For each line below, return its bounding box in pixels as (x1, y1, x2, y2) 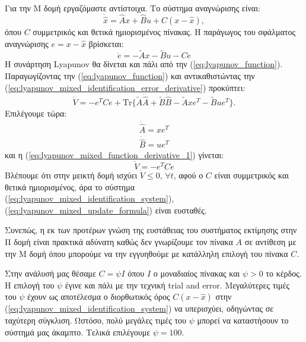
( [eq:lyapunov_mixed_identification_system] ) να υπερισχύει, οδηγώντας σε (5, 302, 274, 315)
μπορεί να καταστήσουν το (197, 313, 289, 326)
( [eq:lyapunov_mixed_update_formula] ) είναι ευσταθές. (5, 203, 207, 216)
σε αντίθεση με (244, 235, 297, 247)
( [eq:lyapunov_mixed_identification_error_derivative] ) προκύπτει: (5, 81, 246, 93)
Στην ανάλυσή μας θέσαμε (5, 267, 96, 280)
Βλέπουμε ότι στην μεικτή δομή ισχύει (5, 169, 138, 181)
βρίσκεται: (88, 37, 124, 49)
